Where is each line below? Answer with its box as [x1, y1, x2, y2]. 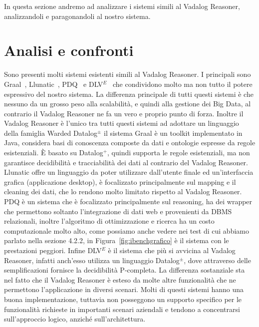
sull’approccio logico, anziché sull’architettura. [4, 314, 146, 324]
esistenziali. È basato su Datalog [4, 147, 103, 158]
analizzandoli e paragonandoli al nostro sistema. [4, 10, 151, 21]
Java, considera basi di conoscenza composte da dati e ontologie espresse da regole [4, 137, 256, 148]
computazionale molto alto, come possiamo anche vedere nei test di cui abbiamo [4, 225, 249, 236]
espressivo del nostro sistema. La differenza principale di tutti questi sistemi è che [4, 88, 254, 99]
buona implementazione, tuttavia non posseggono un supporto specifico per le [4, 294, 242, 304]
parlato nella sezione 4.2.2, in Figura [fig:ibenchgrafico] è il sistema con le [4, 235, 229, 246]
